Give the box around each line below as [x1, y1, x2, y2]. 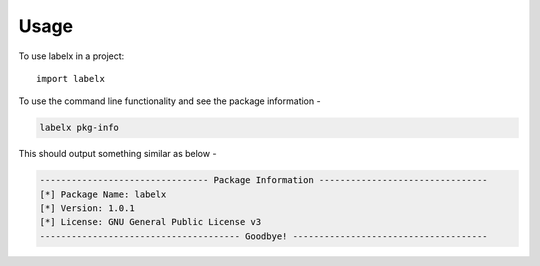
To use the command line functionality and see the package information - [18, 95, 321, 107]
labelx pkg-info [39, 122, 120, 134]
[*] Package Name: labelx [39, 188, 167, 200]
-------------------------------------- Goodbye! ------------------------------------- [39, 230, 489, 242]
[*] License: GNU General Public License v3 [39, 216, 262, 228]
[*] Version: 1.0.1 [39, 203, 135, 214]
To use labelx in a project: [18, 50, 125, 62]
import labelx [36, 73, 105, 84]
